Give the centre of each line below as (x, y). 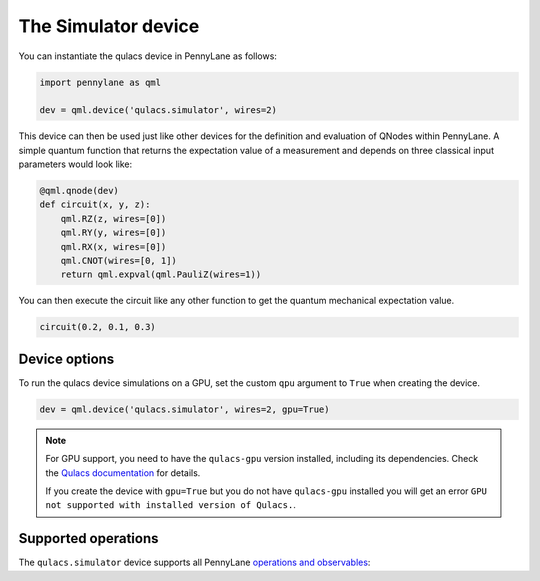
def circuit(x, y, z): (95, 204)
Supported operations (88, 538)
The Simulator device (109, 26)
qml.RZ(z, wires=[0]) (113, 218)
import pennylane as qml (100, 82)
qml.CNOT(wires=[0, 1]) (118, 261)
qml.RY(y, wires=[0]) (113, 233)
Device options (66, 358)
